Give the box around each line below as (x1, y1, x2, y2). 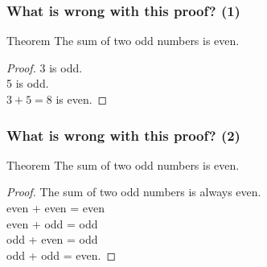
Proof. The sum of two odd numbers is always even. (6, 183, 261, 200)
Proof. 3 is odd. (6, 59, 83, 76)
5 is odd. (6, 75, 49, 92)
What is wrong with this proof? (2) (6, 125, 240, 145)
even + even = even (6, 199, 105, 216)
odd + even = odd (6, 231, 98, 248)
